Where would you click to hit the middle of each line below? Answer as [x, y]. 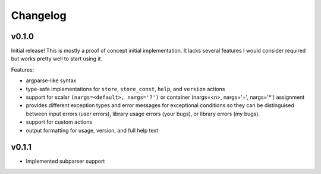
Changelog [39, 15]
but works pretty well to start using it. [57, 59]
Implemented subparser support [65, 161]
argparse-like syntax [51, 80]
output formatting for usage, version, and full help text [92, 130]
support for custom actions [59, 122]
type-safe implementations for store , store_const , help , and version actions [125, 89]
